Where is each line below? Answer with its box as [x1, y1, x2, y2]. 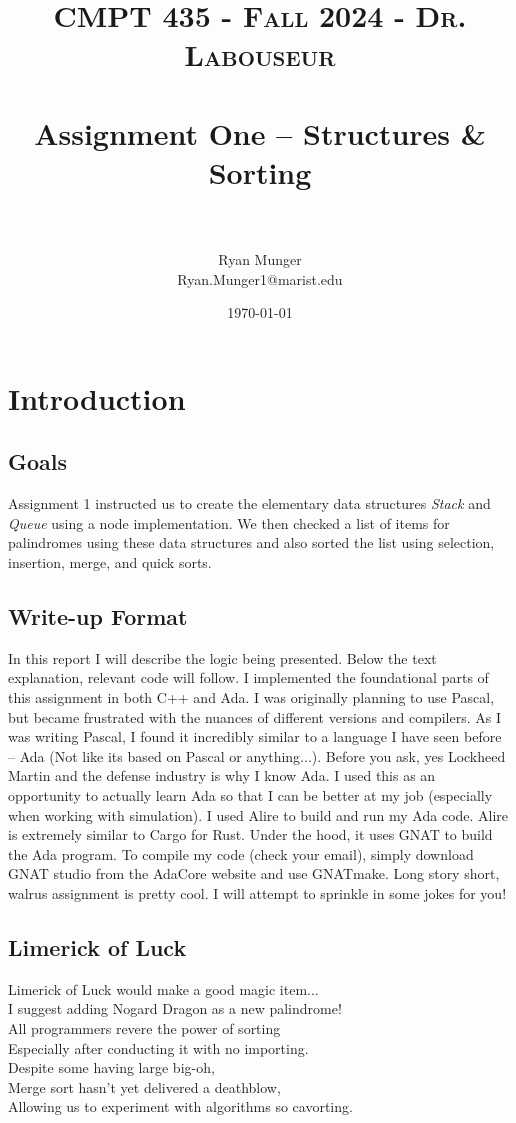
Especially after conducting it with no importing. [8, 1037, 309, 1058]
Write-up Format [8, 601, 188, 631]
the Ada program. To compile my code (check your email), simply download [8, 843, 474, 864]
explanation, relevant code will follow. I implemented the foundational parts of [8, 667, 489, 688]
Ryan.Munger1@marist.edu [177, 268, 343, 289]
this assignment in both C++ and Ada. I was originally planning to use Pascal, [8, 687, 495, 707]
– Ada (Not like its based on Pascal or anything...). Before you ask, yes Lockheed [8, 745, 506, 766]
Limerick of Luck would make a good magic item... [8, 978, 319, 999]
